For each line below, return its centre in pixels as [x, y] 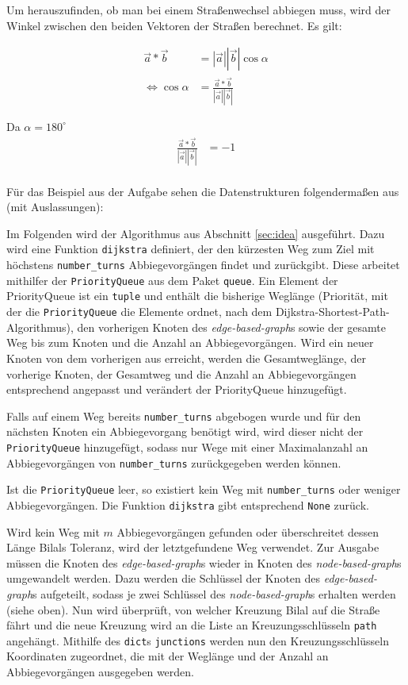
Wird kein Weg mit [53, 531]
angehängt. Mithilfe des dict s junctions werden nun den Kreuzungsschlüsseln [198, 640]
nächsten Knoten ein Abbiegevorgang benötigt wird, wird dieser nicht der [185, 431]
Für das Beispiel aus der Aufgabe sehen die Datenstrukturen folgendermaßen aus [203, 191]
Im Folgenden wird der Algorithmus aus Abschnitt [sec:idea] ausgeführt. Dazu [196, 233]
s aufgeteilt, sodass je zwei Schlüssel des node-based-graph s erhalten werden [214, 593]
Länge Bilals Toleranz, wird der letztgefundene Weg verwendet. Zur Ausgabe [193, 547]
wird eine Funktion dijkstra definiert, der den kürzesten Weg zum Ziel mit [191, 249]
